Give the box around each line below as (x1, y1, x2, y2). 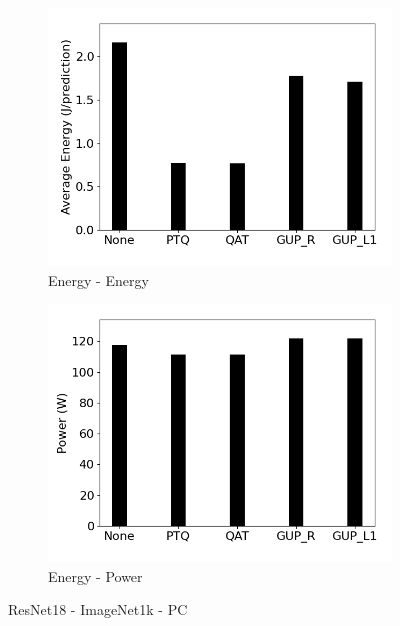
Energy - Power (48, 565, 143, 586)
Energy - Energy (48, 269, 149, 290)
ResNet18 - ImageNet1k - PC (8, 599, 188, 620)
